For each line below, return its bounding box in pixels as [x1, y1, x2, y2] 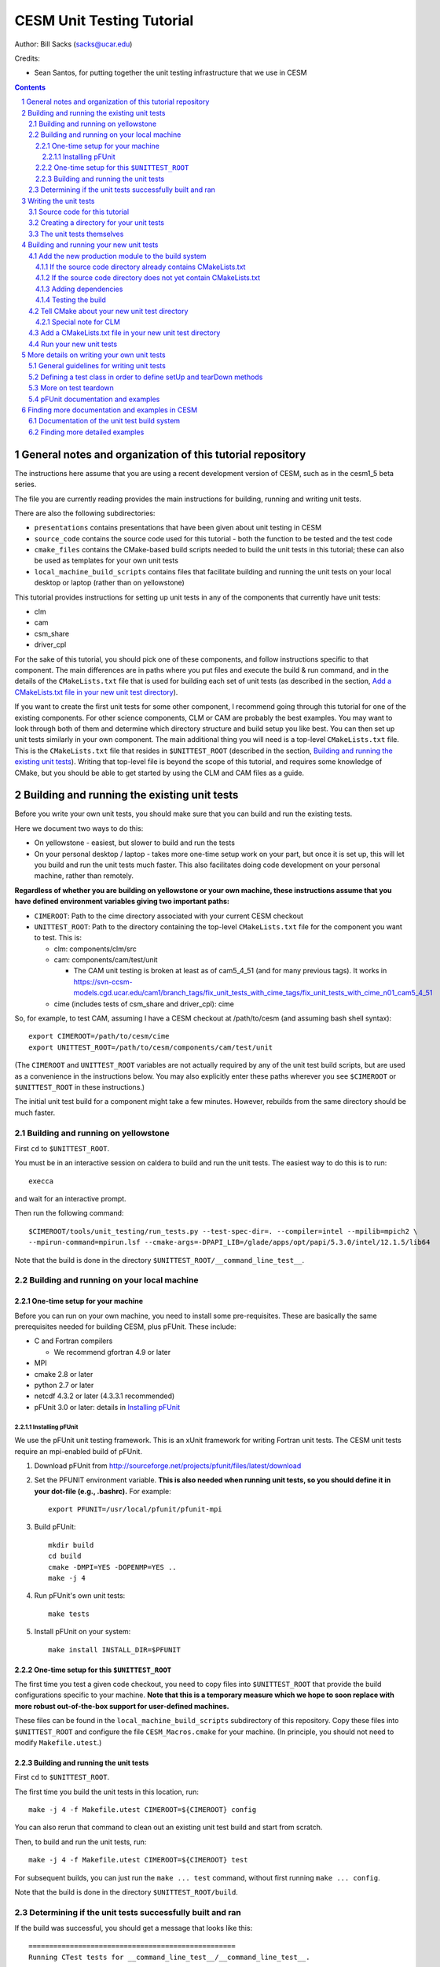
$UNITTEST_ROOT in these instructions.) [14, 1083, 145, 1091]
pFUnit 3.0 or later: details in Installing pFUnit [34, 1402, 181, 1412]
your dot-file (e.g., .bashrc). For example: [34, 1486, 172, 1496]
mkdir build [48, 1541, 94, 1549]
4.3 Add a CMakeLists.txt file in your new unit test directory [28, 328, 221, 338]
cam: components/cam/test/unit [53, 955, 158, 965]
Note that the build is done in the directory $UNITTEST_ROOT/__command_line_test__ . [14, 1255, 305, 1264]
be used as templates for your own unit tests [34, 555, 178, 566]
